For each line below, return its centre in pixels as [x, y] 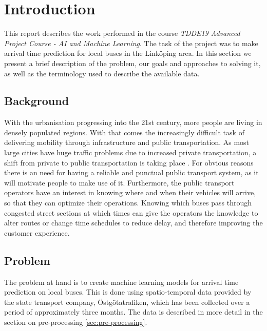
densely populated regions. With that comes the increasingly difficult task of [124, 132]
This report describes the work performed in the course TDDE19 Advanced [122, 33]
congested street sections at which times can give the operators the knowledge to [131, 212]
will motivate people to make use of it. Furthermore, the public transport [119, 182]
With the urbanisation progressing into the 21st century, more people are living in [133, 122]
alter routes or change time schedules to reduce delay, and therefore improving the [133, 223]
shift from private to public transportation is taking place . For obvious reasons [129, 162]
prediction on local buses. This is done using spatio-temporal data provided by [128, 292]
